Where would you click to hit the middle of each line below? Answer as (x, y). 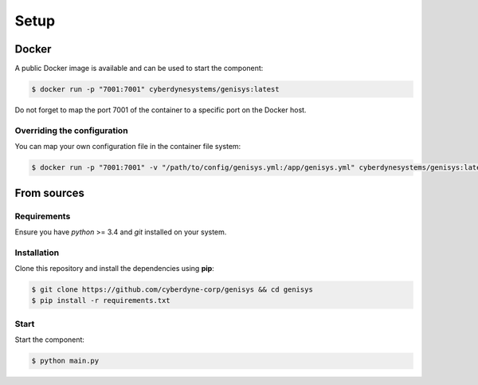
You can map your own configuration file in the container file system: (128, 147)
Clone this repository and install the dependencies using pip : (114, 269)
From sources (50, 192)
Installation (37, 253)
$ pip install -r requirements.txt (101, 301)
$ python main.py (65, 361)
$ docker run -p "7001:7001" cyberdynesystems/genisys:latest (155, 89)
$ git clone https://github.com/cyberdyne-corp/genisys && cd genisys (172, 290)
